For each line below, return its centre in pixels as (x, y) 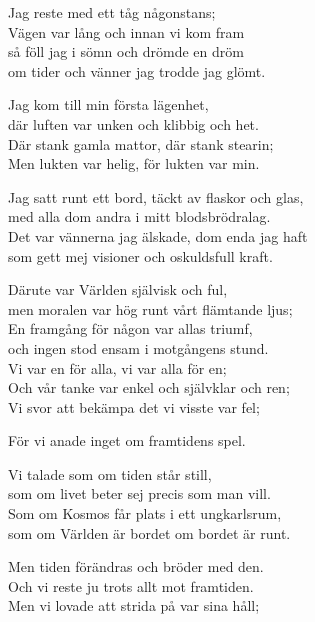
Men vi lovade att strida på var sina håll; (134, 605)
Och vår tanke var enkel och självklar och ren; (149, 387)
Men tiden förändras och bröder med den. (136, 566)
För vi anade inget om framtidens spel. (127, 440)
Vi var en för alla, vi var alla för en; (117, 367)
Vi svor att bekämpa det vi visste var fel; (134, 406)
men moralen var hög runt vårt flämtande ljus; (150, 308)
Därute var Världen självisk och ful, (118, 289)
